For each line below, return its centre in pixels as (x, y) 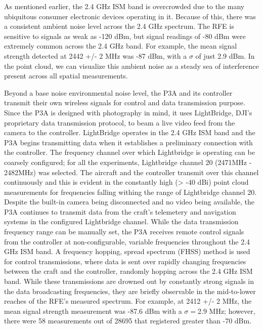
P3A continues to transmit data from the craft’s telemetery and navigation (120, 211)
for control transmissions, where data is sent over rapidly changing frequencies (125, 261)
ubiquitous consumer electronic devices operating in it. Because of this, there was (130, 16)
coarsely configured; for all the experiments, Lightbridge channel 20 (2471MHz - (128, 162)
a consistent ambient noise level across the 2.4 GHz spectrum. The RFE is (119, 26)
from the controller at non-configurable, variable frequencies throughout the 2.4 (127, 241)
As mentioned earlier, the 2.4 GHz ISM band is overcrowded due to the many (124, 6)
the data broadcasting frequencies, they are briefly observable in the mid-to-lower (130, 291)
